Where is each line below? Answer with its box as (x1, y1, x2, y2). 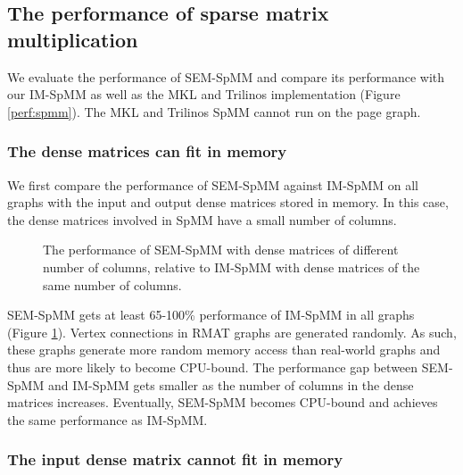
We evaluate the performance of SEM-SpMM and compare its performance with (7, 67, 445, 86)
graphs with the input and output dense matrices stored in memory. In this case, (7, 193, 449, 212)
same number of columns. (43, 275, 182, 294)
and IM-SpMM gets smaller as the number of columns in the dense (47, 375, 414, 394)
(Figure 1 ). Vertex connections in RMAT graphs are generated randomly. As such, (7, 322, 457, 341)
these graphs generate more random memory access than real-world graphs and (7, 340, 441, 359)
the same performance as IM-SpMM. (7, 410, 208, 429)
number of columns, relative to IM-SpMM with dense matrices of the (43, 257, 420, 276)
